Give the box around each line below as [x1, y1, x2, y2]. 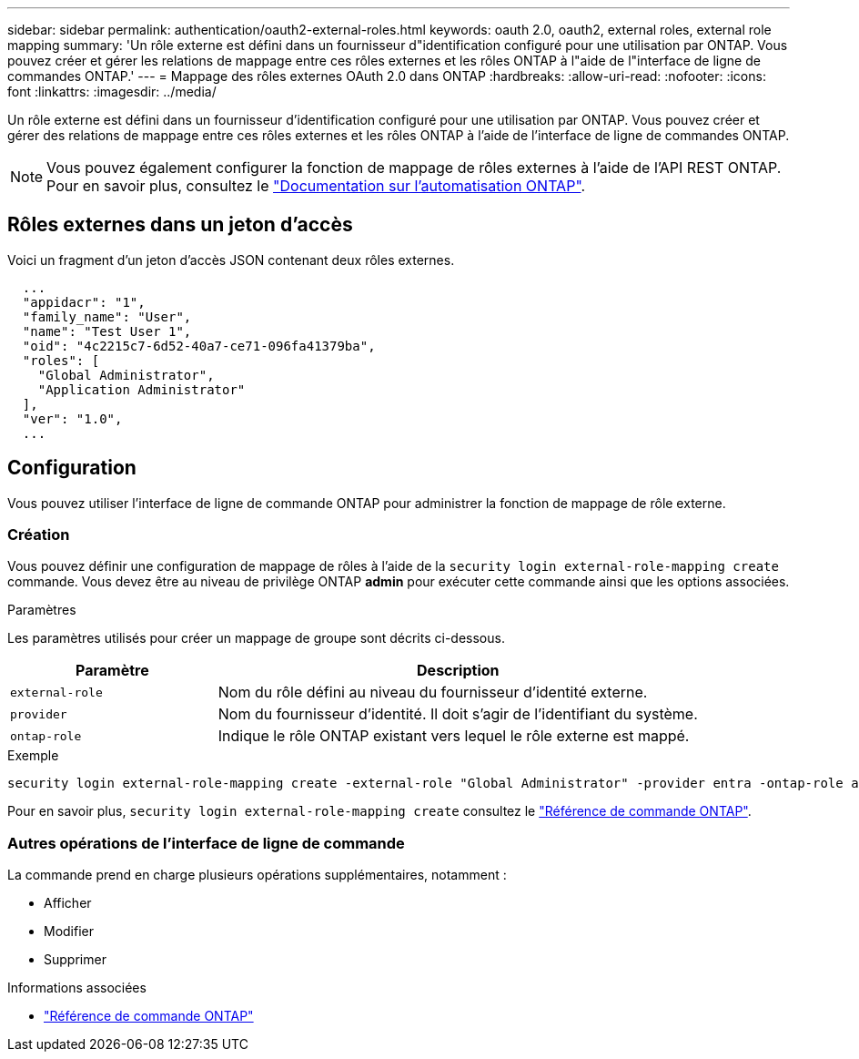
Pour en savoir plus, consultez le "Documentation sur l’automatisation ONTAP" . [46, 177, 586, 195]
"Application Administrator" [37, 382, 246, 397]
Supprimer [44, 952, 106, 968]
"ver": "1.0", [22, 411, 123, 426]
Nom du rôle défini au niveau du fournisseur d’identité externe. [217, 683, 648, 702]
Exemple [7, 748, 59, 764]
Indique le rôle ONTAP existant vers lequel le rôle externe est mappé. [217, 727, 690, 746]
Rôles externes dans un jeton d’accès [7, 213, 353, 237]
